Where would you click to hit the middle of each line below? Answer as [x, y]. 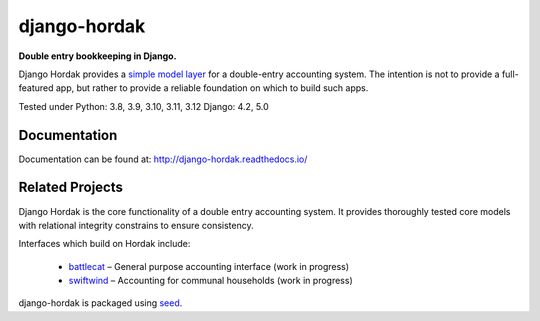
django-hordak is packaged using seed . [100, 303]
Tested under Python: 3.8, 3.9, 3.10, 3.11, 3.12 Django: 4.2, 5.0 [143, 106]
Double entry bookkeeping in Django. [97, 56]
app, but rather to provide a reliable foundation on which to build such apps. [212, 88]
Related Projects [71, 187]
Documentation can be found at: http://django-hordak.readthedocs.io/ [163, 159]
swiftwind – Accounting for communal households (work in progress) [211, 281]
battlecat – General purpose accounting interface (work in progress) [209, 266]
